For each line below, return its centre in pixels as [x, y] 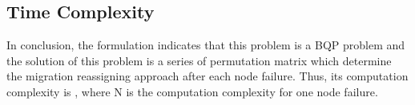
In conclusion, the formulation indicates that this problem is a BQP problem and [206, 45]
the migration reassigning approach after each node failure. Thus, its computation [207, 76]
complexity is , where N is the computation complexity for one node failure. [192, 91]
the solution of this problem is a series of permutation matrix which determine [199, 60]
